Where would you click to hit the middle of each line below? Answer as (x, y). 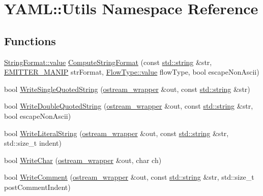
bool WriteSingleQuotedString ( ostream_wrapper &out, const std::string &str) (127, 89)
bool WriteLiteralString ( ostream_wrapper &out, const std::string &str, (116, 133)
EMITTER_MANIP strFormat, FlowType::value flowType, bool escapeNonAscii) (132, 72)
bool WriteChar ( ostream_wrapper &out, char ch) (83, 160)
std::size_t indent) (33, 143)
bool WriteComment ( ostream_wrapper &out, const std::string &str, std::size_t (129, 177)
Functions (30, 40)
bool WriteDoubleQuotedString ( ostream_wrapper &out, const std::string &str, (129, 106)
